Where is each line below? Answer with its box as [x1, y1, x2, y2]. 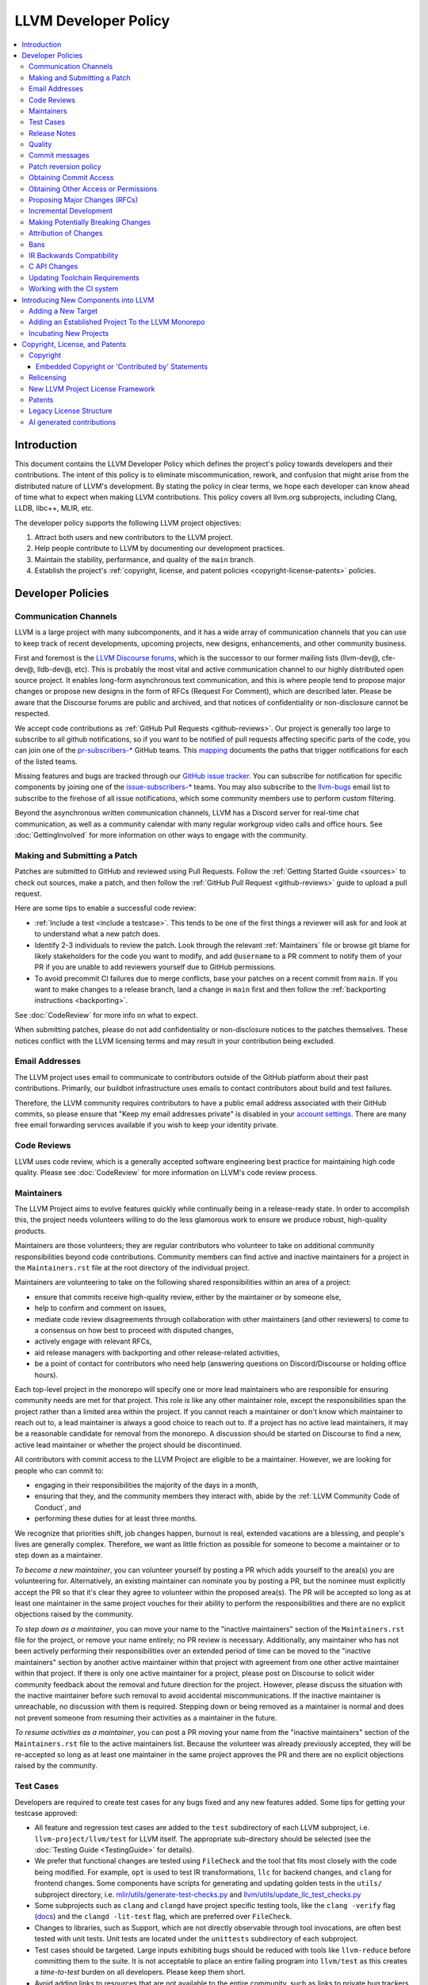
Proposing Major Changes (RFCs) [29, 195, 139, 205]
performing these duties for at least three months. [34, 1513, 197, 1524]
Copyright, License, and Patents [21, 340, 127, 349]
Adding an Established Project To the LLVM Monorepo [29, 318, 205, 327]
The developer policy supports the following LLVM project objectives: [14, 518, 242, 527]
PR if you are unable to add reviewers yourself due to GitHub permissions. [34, 962, 277, 972]
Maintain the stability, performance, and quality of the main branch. [34, 554, 255, 564]
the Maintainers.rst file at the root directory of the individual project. [14, 1262, 250, 1272]
